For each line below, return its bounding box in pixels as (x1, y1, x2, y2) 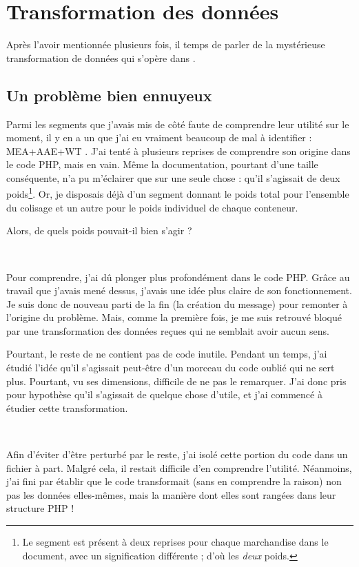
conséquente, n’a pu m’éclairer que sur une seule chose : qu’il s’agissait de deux (6, 170, 340, 185)
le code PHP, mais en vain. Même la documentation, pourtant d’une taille (6, 157, 318, 172)
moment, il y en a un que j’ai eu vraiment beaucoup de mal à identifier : (6, 130, 312, 145)
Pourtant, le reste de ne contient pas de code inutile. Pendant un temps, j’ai (6, 347, 327, 361)
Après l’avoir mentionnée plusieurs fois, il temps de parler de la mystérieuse (6, 37, 325, 52)
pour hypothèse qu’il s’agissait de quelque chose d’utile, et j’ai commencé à (6, 387, 322, 402)
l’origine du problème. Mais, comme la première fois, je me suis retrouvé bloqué (6, 310, 342, 324)
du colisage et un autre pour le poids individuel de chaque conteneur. (6, 200, 298, 214)
